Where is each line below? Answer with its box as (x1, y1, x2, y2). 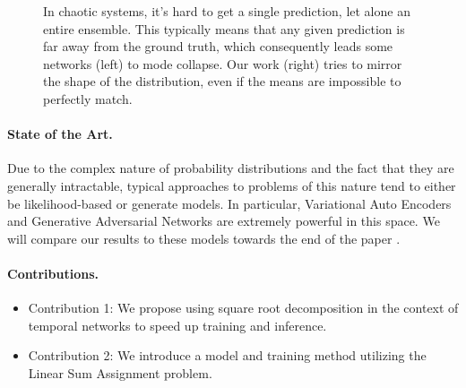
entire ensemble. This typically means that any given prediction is (43, 19, 405, 38)
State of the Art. (7, 125, 113, 143)
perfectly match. (43, 89, 133, 108)
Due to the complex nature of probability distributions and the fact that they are (7, 159, 454, 177)
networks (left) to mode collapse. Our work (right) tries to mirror (43, 54, 402, 73)
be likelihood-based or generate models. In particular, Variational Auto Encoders (7, 194, 452, 212)
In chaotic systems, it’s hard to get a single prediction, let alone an (43, 2, 410, 20)
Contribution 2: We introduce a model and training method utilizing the (28, 346, 427, 365)
